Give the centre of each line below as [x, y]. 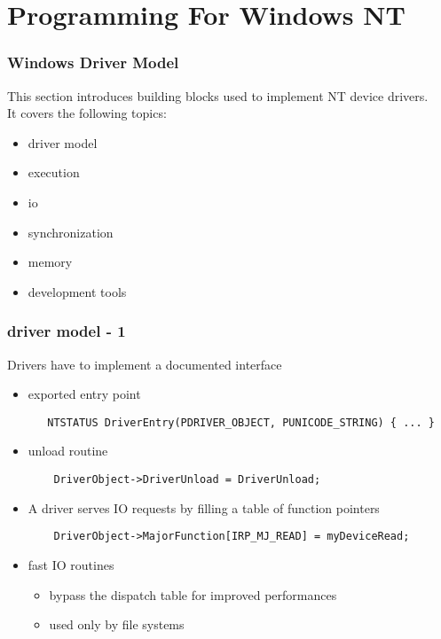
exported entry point [84, 394]
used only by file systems [117, 624]
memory [50, 262]
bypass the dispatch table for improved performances [193, 594]
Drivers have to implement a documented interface [145, 364]
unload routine [68, 451]
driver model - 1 [67, 331]
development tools [77, 291]
